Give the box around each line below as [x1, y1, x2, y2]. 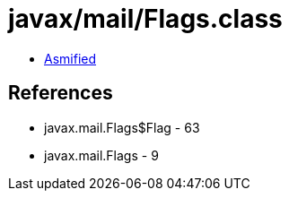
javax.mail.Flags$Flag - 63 [44, 119, 200, 135]
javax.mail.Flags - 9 [44, 147, 159, 163]
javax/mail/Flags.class [8, 4, 283, 34]
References [8, 82, 113, 105]
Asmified [44, 50, 97, 66]
